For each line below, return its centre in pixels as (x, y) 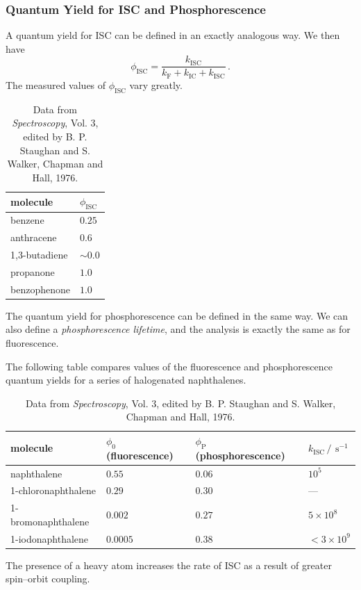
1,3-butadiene (39, 255)
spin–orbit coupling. (48, 579)
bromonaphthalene (50, 521)
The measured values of (56, 84)
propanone (33, 271)
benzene (27, 220)
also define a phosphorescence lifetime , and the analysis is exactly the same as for (178, 329)
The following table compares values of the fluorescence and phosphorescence (169, 366)
